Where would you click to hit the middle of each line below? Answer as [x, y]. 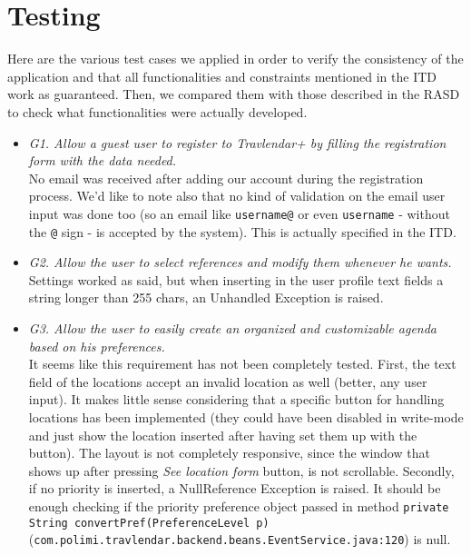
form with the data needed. [103, 160]
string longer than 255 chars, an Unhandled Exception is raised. [206, 297]
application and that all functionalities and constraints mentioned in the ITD [222, 76]
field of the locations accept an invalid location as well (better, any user [228, 381]
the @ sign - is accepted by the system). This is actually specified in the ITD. [242, 231]
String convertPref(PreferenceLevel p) [149, 523]
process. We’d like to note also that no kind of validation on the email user [237, 196]
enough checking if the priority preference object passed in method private [239, 505]
